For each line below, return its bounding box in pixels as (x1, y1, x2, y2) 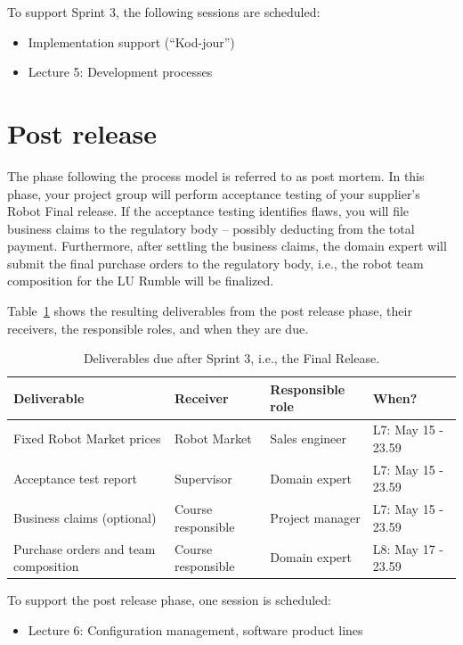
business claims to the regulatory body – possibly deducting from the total (7, 219, 415, 237)
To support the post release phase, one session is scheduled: (7, 591, 331, 609)
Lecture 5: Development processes (28, 62, 213, 81)
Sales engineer (270, 429, 347, 448)
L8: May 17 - (372, 539, 443, 558)
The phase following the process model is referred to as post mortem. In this (7, 166, 425, 185)
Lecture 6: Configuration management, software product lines (28, 620, 363, 639)
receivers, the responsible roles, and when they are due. (7, 318, 309, 337)
